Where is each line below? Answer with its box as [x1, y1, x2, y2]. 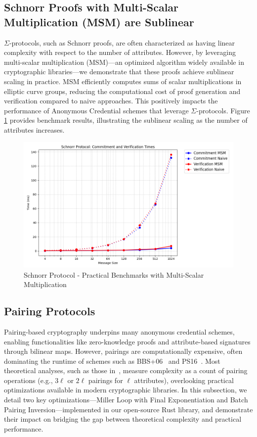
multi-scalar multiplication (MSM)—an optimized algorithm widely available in [4, 56, 244, 67]
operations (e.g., [4, 375, 53, 385]
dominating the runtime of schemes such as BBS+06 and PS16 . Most [4, 355, 220, 366]
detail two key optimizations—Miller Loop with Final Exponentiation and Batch [4, 394, 248, 405]
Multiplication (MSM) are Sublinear [4, 14, 194, 29]
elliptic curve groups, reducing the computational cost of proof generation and [4, 86, 241, 96]
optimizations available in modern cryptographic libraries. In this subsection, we [4, 385, 247, 395]
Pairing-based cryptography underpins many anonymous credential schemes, [4, 326, 235, 337]
